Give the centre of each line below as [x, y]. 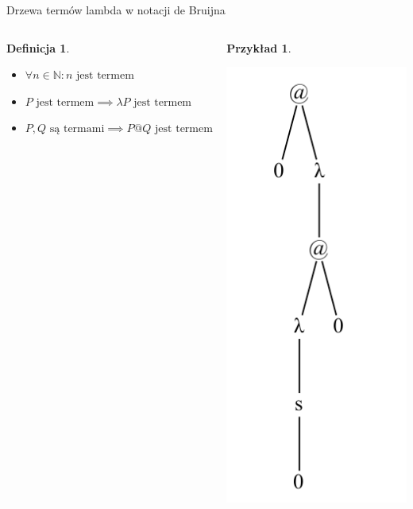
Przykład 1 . [259, 47]
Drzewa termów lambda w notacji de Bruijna [116, 10]
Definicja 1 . [38, 47]
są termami [77, 129]
